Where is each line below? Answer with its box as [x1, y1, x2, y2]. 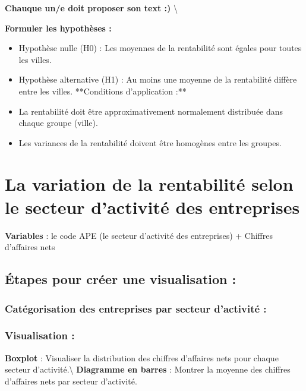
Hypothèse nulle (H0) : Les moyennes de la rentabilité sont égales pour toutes [18, 42, 302, 54]
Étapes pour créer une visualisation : [5, 270, 236, 288]
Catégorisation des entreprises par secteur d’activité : [5, 301, 267, 316]
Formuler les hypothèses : [5, 21, 112, 34]
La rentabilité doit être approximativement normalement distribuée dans [18, 105, 283, 117]
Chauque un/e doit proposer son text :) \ [5, 2, 178, 14]
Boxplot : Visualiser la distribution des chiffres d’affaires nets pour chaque [5, 351, 279, 364]
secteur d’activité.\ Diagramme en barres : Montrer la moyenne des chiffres [5, 363, 291, 376]
